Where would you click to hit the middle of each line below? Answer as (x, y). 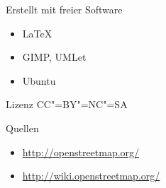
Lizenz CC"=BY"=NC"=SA (67, 104)
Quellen (22, 128)
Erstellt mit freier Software (64, 9)
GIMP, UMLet (54, 57)
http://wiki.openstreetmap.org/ (91, 176)
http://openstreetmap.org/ (81, 152)
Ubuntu (39, 80)
